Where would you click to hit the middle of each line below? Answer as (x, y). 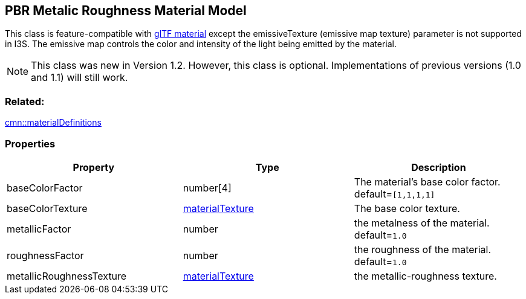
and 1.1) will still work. (80, 78)
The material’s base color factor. (427, 182)
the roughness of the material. (423, 249)
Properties (30, 143)
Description (439, 167)
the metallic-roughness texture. (425, 276)
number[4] (207, 188)
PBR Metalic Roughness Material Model (126, 11)
